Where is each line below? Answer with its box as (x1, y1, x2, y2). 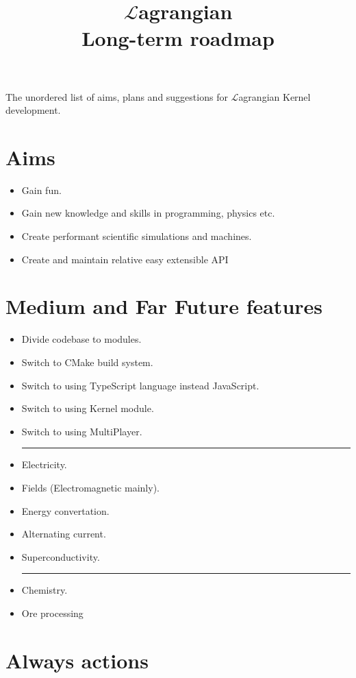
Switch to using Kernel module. (21, 401, 154, 415)
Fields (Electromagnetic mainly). (21, 480, 160, 494)
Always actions (5, 646, 149, 674)
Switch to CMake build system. (21, 354, 153, 369)
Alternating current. (21, 526, 106, 541)
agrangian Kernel (238, 89, 311, 104)
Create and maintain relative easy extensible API (21, 252, 229, 266)
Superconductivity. (21, 549, 100, 564)
